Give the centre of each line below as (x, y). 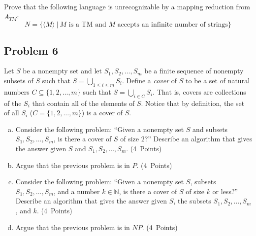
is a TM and (87, 25)
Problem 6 (31, 50)
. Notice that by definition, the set (193, 103)
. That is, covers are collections (199, 91)
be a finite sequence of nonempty (194, 71)
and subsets (210, 129)
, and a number (77, 191)
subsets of (19, 80)
